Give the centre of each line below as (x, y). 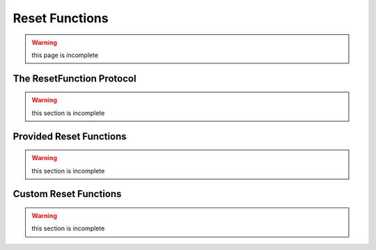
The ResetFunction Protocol (75, 78)
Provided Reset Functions (70, 136)
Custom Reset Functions (67, 194)
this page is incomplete (65, 55)
